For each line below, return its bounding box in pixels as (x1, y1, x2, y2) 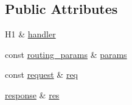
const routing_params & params (5, 48, 127, 60)
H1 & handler (5, 28, 56, 40)
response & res (5, 88, 60, 101)
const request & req (5, 68, 78, 81)
